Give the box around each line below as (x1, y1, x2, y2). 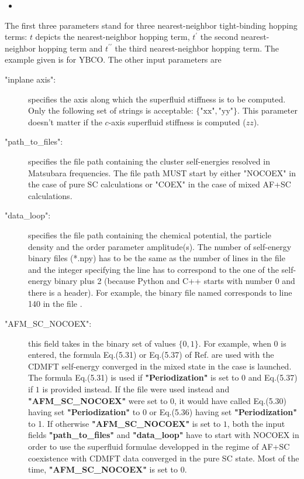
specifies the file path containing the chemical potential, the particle (28, 228, 271, 241)
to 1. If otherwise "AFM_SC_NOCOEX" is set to (28, 417, 221, 429)
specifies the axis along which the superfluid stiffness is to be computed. (28, 93, 286, 105)
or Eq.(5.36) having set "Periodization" (149, 406, 298, 418)
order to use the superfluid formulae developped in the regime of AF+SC (28, 440, 290, 452)
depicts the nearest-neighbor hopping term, (35, 30, 190, 43)
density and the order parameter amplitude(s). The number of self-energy (28, 240, 292, 252)
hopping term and (38, 42, 103, 54)
